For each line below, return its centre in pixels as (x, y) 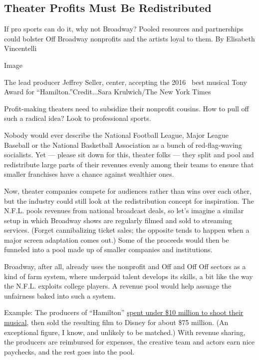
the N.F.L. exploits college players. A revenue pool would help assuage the (118, 286)
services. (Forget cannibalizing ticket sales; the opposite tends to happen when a (127, 230)
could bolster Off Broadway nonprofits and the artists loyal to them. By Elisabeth (129, 38)
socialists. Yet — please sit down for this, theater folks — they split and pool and (129, 155)
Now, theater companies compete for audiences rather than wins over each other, (128, 190)
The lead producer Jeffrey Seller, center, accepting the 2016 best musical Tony (126, 82)
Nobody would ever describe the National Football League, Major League (116, 135)
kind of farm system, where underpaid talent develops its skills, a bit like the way (129, 276)
